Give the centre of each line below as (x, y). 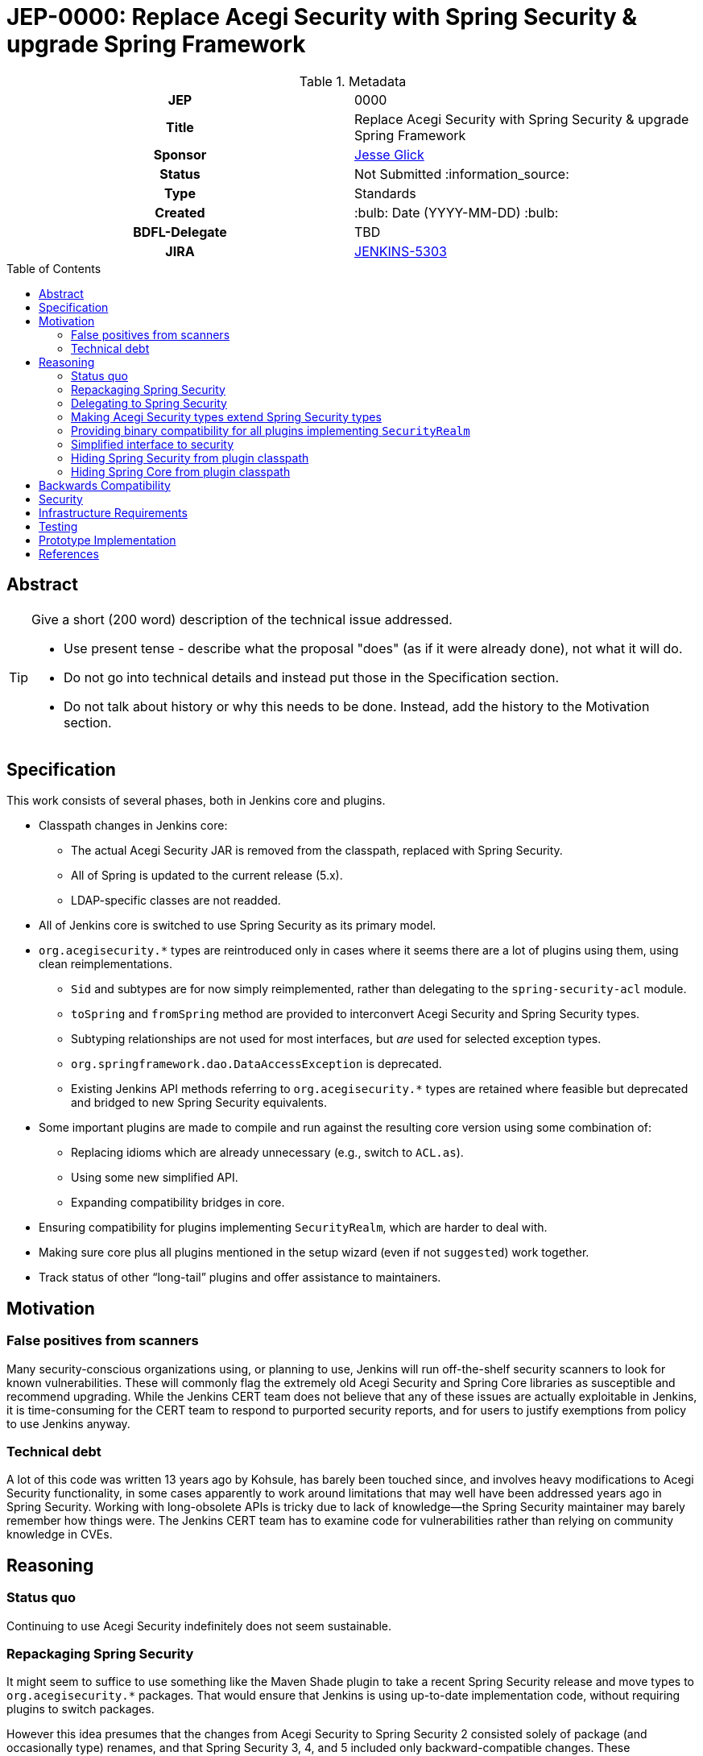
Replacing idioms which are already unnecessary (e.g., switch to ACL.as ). (267, 1153)
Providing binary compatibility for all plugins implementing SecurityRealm (271, 430)
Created (180, 212)
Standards (385, 193)
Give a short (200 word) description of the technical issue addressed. (242, 619)
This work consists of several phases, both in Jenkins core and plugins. (196, 801)
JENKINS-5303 (401, 251)
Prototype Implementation (108, 540)
